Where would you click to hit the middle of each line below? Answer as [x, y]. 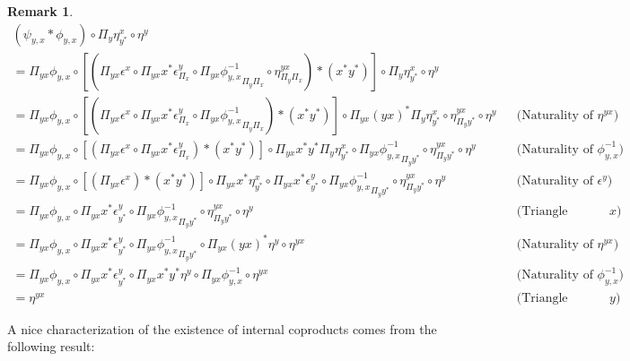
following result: [51, 346]
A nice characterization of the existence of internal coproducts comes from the [222, 328]
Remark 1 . [40, 11]
